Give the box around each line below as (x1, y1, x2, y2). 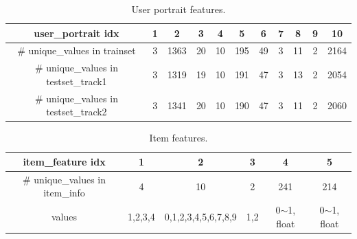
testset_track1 (46, 73, 107, 88)
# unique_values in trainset (17, 43, 136, 58)
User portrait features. (131, 2, 226, 16)
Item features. (149, 130, 208, 145)
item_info (43, 185, 85, 200)
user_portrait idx (34, 25, 119, 40)
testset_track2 (46, 104, 107, 119)
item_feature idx (23, 155, 106, 168)
